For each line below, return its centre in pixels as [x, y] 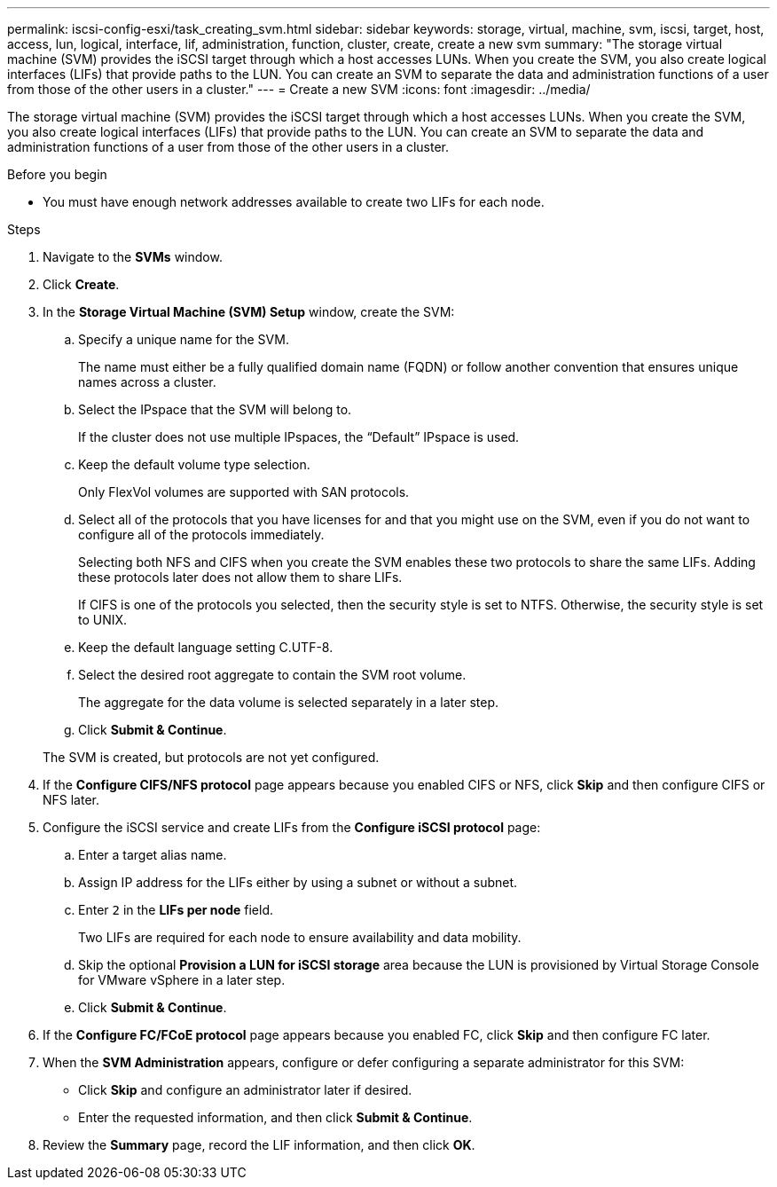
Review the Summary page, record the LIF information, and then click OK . [259, 1145]
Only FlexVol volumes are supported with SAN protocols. [244, 492]
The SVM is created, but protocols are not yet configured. [211, 757]
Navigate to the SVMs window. [133, 257]
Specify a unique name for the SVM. [184, 339]
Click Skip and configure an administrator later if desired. [245, 1090]
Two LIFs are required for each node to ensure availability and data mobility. [300, 937]
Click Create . [81, 284]
